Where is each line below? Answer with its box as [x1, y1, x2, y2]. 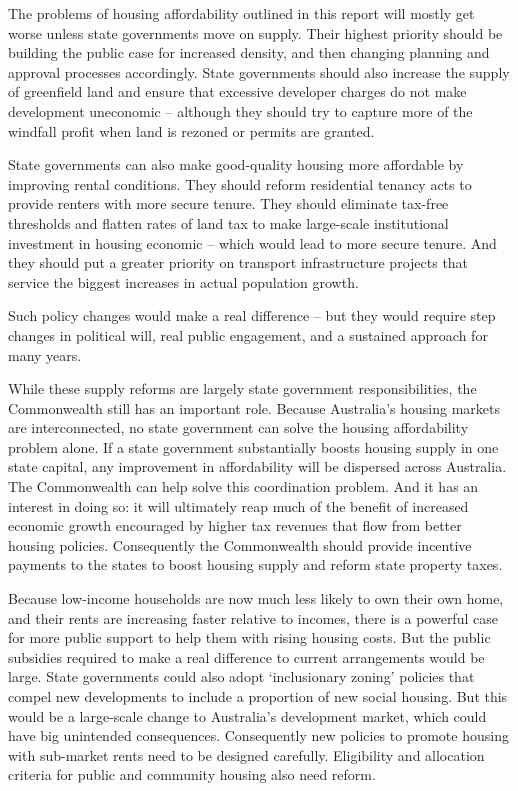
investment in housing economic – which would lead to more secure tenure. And [8, 232, 497, 253]
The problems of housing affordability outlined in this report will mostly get [8, 3, 475, 23]
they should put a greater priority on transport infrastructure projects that [8, 252, 469, 273]
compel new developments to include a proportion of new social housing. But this [8, 686, 508, 706]
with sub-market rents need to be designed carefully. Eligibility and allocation [8, 744, 485, 765]
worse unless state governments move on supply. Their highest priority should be [8, 22, 503, 43]
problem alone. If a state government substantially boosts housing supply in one [8, 436, 499, 457]
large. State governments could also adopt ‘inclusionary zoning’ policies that [8, 666, 475, 687]
